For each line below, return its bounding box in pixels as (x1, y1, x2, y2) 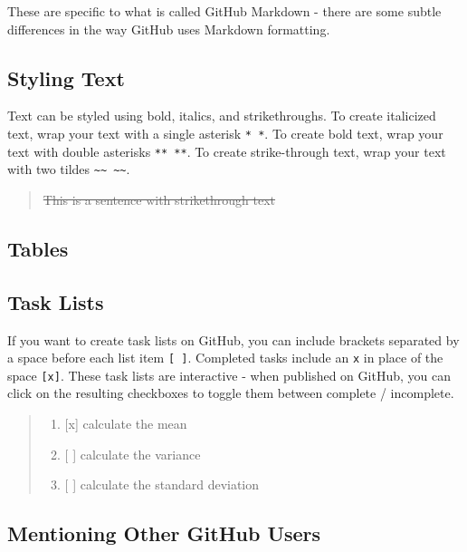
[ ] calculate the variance (64, 444, 201, 463)
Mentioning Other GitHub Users (7, 519, 321, 547)
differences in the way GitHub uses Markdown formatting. (7, 19, 330, 38)
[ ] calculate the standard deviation (64, 475, 260, 494)
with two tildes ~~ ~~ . (7, 160, 130, 179)
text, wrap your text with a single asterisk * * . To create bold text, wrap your (7, 123, 443, 142)
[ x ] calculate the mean (64, 414, 187, 433)
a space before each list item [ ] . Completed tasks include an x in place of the (7, 348, 443, 367)
